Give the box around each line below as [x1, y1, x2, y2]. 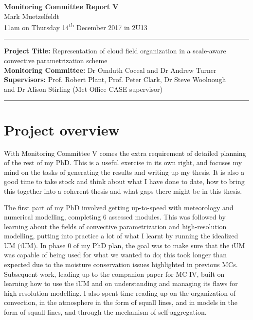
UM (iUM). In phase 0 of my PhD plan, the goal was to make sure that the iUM [4, 240, 245, 250]
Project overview [4, 119, 120, 139]
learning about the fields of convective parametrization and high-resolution [4, 221, 227, 231]
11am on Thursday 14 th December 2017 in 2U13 [4, 21, 147, 32]
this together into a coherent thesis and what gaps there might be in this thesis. [4, 185, 242, 196]
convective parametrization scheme [4, 55, 108, 66]
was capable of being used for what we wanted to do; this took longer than [4, 250, 227, 260]
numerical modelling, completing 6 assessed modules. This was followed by [4, 212, 226, 222]
